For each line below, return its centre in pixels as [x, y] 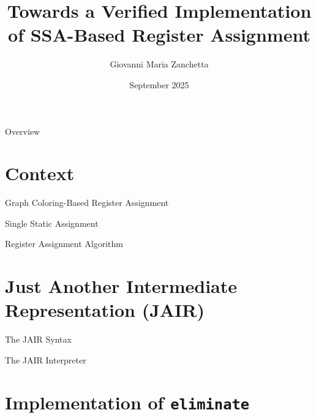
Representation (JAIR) [105, 310]
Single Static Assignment [52, 223]
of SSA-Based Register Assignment [159, 35]
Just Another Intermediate [121, 286]
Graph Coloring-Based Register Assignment [87, 203]
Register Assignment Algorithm [64, 244]
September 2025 [159, 84]
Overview [23, 131]
